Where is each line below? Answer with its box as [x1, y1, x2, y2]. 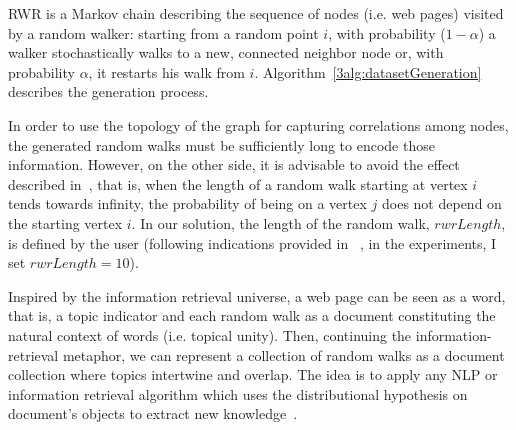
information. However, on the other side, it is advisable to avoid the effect [8, 154, 460, 175]
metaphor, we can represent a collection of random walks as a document [62, 344, 505, 365]
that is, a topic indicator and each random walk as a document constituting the [8, 305, 496, 326]
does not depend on [381, 193, 502, 214]
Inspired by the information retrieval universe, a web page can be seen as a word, [8, 285, 506, 306]
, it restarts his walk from [88, 61, 245, 82]
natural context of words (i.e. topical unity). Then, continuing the [8, 324, 412, 345]
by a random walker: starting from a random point [8, 22, 319, 43]
